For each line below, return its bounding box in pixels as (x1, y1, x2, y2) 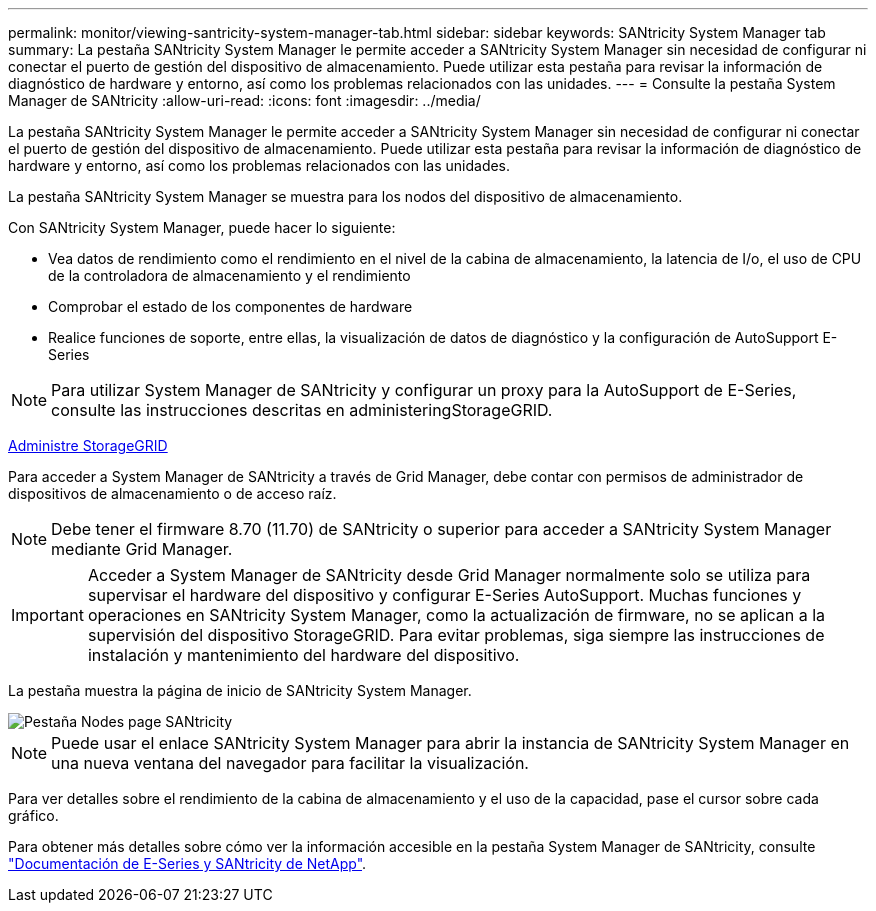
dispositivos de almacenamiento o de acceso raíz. (8, 485, 337, 502)
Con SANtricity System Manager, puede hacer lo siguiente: (8, 219, 396, 236)
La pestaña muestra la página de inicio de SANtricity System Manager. (8, 682, 472, 699)
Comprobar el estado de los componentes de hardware (48, 298, 413, 315)
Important (11, 605, 84, 625)
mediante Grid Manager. (51, 539, 233, 559)
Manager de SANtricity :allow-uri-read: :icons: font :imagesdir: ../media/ (8, 92, 481, 109)
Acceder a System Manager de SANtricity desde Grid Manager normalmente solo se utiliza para (87, 565, 811, 585)
